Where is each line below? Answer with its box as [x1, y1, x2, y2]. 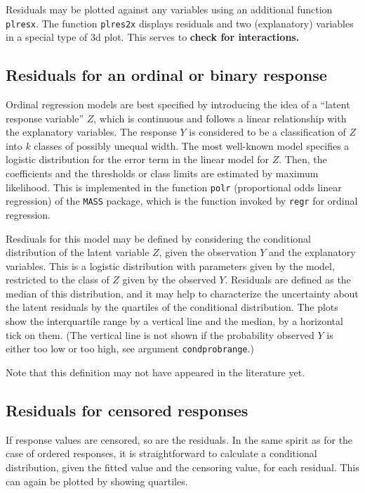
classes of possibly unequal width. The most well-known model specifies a [34, 138, 350, 153]
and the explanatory [269, 245, 356, 260]
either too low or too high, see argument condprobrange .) [6, 341, 254, 356]
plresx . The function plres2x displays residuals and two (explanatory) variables [6, 15, 354, 30]
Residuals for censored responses [6, 399, 248, 421]
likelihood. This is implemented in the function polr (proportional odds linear [6, 179, 342, 194]
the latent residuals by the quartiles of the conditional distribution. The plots [6, 300, 338, 314]
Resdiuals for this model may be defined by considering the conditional [6, 231, 311, 245]
